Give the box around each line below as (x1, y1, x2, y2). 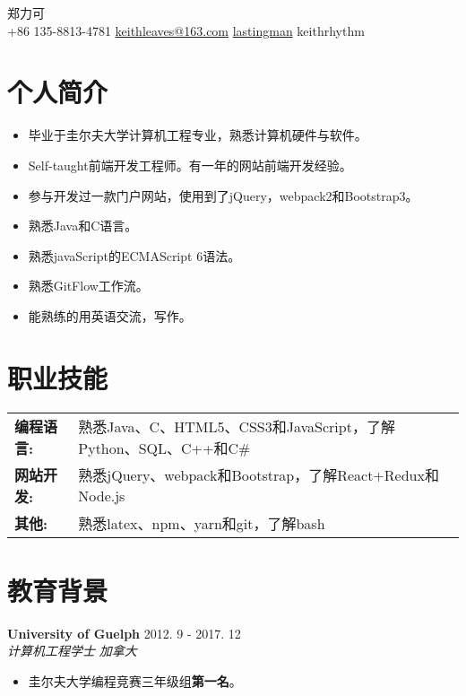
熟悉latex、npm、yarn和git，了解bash (78, 512, 325, 534)
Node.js (78, 485, 125, 507)
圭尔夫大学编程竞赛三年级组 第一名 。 (28, 671, 242, 690)
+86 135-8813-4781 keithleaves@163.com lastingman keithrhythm (7, 21, 365, 39)
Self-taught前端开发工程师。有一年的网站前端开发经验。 (28, 155, 352, 174)
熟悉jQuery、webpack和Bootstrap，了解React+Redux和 (78, 465, 439, 486)
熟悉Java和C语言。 (28, 216, 138, 235)
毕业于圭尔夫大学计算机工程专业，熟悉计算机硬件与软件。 (28, 126, 367, 144)
